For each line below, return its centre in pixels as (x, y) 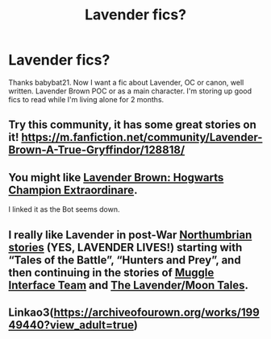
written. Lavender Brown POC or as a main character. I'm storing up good (130, 91)
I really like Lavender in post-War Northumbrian (130, 235)
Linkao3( (31, 312)
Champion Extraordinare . (73, 190)
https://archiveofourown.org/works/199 (156, 312)
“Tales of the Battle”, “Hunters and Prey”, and (125, 260)
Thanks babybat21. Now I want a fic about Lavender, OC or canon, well (126, 82)
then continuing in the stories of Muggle (111, 273)
